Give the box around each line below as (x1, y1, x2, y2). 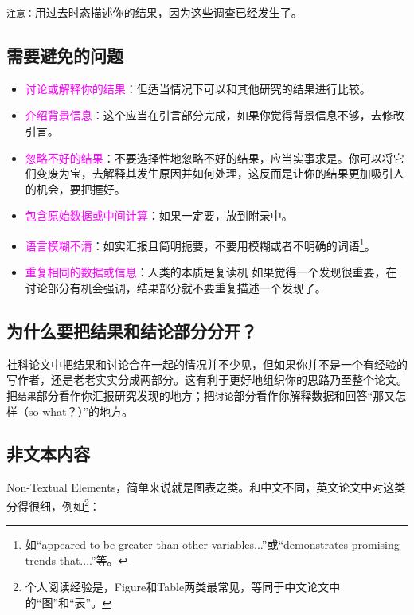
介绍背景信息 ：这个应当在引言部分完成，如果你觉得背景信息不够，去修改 (25, 107, 404, 123)
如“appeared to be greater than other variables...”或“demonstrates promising (25, 536, 400, 553)
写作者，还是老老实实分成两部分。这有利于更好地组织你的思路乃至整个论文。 (6, 371, 408, 388)
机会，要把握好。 (36, 180, 126, 197)
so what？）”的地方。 (28, 402, 134, 419)
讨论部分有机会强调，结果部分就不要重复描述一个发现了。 (25, 279, 326, 296)
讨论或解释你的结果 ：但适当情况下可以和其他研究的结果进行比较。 (25, 80, 371, 96)
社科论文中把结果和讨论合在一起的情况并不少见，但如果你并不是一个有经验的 (6, 355, 408, 372)
